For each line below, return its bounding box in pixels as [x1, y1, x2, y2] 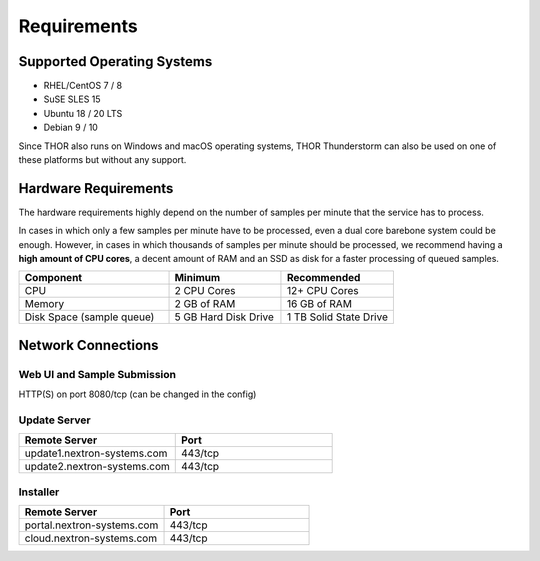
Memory [24, 297, 65, 311]
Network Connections [18, 336, 159, 354]
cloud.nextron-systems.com [24, 531, 158, 545]
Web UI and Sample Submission [18, 367, 177, 381]
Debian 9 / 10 [43, 121, 99, 134]
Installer [18, 485, 60, 499]
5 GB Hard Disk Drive [174, 310, 275, 324]
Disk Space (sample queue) [24, 310, 155, 324]
